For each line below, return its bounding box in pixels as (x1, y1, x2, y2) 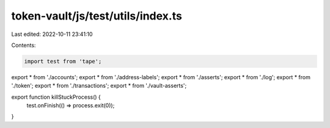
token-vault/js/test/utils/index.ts (11, 9, 183, 23)
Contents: (11, 41, 36, 49)
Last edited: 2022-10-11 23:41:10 (11, 30, 93, 38)
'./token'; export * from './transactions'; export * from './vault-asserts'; (11, 82, 187, 90)
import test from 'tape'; (24, 58, 102, 65)
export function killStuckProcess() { (11, 93, 101, 101)
